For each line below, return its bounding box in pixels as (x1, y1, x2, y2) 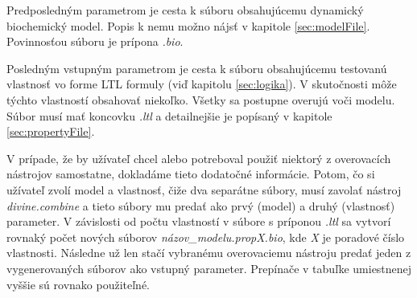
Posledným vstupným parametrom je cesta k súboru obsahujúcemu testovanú (6, 59, 387, 76)
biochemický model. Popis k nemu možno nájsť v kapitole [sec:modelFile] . (6, 17, 370, 34)
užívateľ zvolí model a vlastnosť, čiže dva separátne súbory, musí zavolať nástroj (6, 181, 402, 198)
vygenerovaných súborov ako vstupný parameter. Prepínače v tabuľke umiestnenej (6, 259, 412, 276)
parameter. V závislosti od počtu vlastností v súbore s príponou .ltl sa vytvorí (6, 213, 391, 230)
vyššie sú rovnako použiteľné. (6, 276, 150, 292)
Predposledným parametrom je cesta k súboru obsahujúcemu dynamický (6, 2, 364, 18)
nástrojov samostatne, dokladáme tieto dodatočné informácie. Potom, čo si (6, 165, 375, 182)
